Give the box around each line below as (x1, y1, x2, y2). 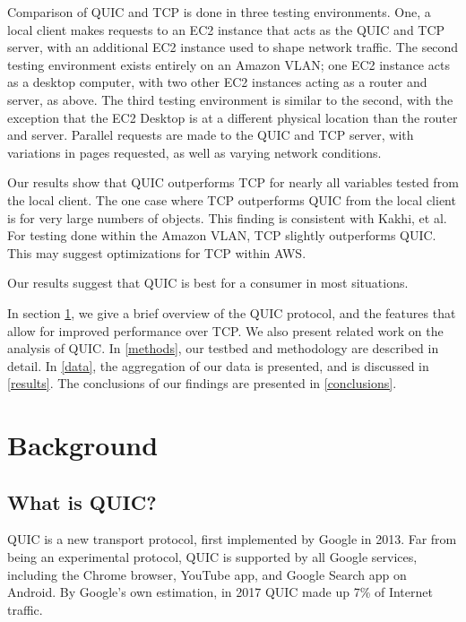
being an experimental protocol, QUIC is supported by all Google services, (7, 548, 418, 566)
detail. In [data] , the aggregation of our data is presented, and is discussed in (7, 356, 429, 375)
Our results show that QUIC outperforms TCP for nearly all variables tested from (7, 173, 459, 192)
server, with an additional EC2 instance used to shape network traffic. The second (7, 38, 459, 56)
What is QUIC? (7, 488, 157, 515)
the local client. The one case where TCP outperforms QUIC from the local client (7, 190, 456, 209)
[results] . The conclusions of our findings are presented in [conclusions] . (7, 374, 397, 393)
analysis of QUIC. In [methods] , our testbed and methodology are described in (7, 339, 439, 358)
